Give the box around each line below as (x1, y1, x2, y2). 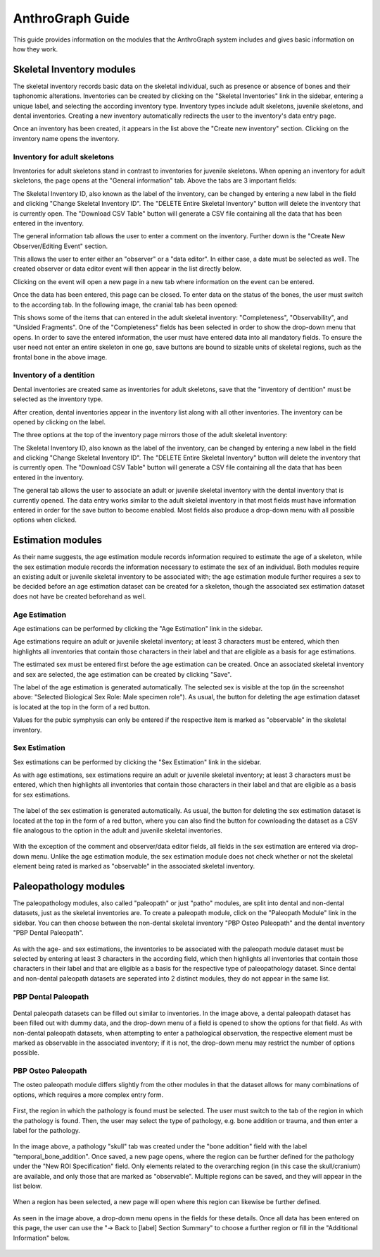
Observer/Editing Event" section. (13, 242, 108, 250)
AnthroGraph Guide (13, 11, 130, 26)
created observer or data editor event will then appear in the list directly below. (13, 264, 242, 273)
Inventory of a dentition (13, 370, 95, 380)
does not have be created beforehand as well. (13, 592, 146, 601)
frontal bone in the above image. (13, 352, 108, 361)
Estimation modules (13, 534, 102, 546)
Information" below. (13, 1234, 70, 1242)
